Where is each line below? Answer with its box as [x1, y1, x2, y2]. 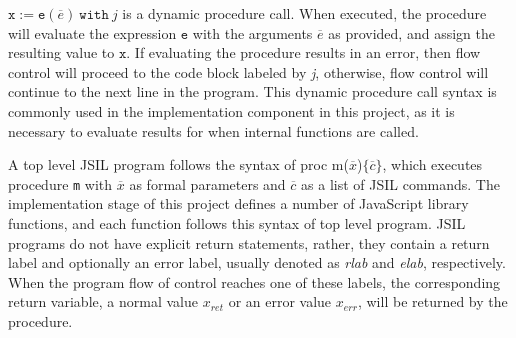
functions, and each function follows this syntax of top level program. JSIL [8, 213, 466, 233]
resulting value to [8, 42, 115, 63]
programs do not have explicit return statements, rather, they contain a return [8, 232, 490, 253]
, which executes [382, 154, 483, 175]
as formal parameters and [129, 173, 286, 194]
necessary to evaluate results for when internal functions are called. [8, 120, 419, 141]
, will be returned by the [357, 291, 508, 312]
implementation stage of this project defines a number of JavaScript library [8, 193, 469, 214]
